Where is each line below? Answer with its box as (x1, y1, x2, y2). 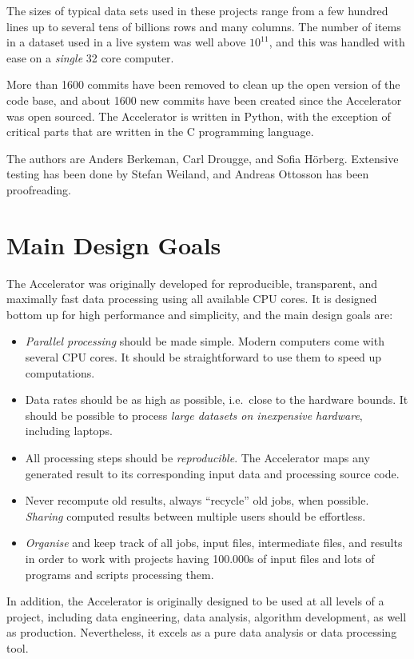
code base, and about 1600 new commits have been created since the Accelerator (6, 91, 402, 108)
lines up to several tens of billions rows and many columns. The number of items (6, 18, 401, 34)
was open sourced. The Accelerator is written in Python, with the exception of (6, 107, 391, 124)
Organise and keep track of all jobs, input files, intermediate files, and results (25, 534, 403, 551)
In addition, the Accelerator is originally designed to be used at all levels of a (6, 593, 384, 609)
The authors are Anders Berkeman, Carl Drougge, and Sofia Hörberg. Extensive (6, 150, 399, 166)
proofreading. (6, 181, 72, 198)
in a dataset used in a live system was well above (6, 34, 246, 50)
